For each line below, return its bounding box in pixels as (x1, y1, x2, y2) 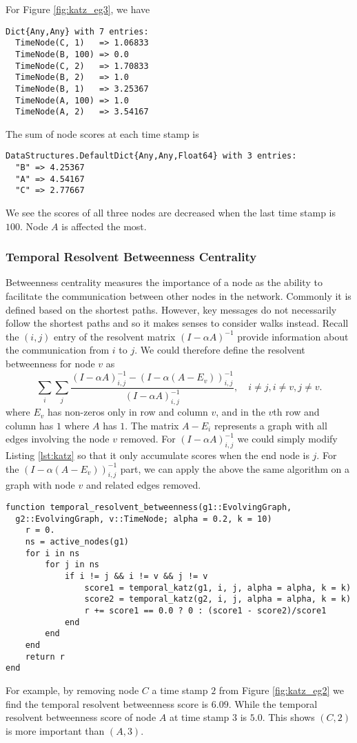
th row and (273, 405, 320, 419)
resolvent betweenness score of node (6, 710, 156, 724)
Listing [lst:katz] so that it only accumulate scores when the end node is (6, 448, 309, 462)
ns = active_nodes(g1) (25, 537, 129, 547)
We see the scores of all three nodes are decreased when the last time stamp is (6, 205, 336, 220)
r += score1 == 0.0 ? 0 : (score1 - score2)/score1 (84, 605, 327, 615)
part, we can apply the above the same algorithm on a (120, 461, 350, 476)
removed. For (120, 431, 176, 446)
